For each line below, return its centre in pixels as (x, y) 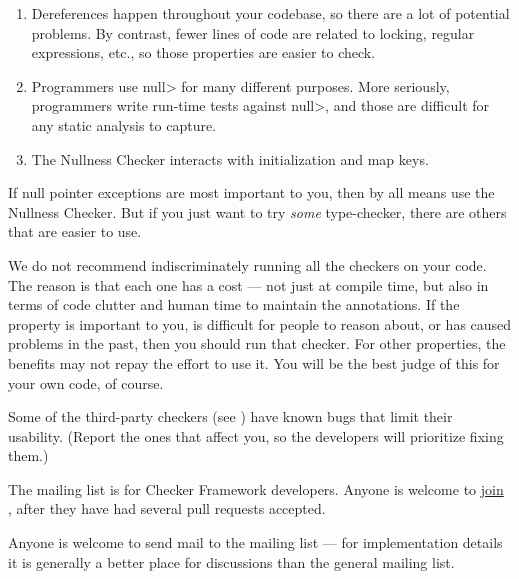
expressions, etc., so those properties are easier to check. (203, 52)
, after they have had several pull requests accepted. (167, 508)
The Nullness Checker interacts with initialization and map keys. (230, 158)
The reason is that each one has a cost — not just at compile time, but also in (248, 284)
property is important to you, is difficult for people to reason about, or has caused (260, 323)
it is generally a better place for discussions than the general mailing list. (231, 561)
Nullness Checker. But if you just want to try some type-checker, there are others (257, 211)
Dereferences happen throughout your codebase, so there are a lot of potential (270, 13)
